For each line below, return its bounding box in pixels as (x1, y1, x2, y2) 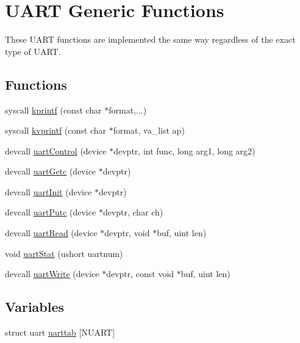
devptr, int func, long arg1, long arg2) (113, 144, 255, 157)
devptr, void (104, 226, 150, 239)
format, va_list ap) (113, 124, 185, 137)
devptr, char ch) (102, 206, 163, 218)
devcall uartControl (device (5, 144, 107, 157)
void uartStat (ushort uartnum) (5, 247, 123, 259)
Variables (5, 297, 65, 316)
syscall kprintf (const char (5, 103, 102, 116)
